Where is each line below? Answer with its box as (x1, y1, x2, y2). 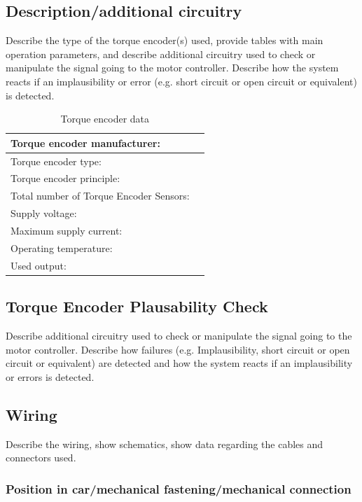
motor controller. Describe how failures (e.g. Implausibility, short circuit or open (6, 342, 350, 356)
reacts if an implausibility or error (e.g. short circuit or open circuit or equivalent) (6, 74, 357, 88)
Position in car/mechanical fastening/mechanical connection (6, 480, 351, 497)
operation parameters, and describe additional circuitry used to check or (6, 46, 316, 61)
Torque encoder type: (11, 153, 102, 168)
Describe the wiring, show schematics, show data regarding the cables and (6, 436, 323, 451)
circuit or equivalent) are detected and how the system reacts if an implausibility (6, 356, 353, 370)
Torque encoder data (60, 111, 150, 126)
